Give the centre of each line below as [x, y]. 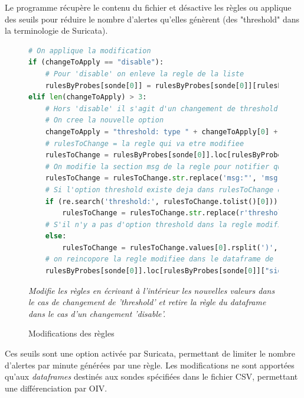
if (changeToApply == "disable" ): [96, 62]
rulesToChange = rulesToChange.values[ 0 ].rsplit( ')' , [170, 247]
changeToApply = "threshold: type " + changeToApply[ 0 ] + [161, 132]
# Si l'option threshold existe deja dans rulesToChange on [166, 190]
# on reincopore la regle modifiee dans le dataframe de [159, 259]
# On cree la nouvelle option [104, 120]
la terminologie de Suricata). [56, 30]
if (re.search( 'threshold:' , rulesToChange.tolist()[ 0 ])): [164, 201]
